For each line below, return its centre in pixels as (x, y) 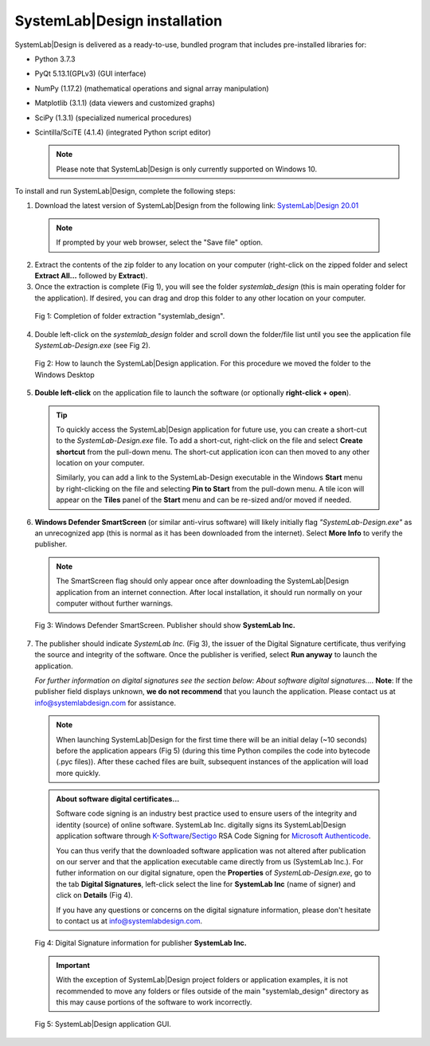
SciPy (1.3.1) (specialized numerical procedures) (113, 118)
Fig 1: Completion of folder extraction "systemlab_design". (130, 316)
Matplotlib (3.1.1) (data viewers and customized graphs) (125, 103)
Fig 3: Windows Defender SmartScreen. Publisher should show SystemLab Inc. (165, 625)
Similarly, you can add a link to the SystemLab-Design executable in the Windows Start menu (209, 477)
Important (73, 965)
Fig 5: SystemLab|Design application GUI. (103, 1024)
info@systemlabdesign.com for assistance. (106, 703)
